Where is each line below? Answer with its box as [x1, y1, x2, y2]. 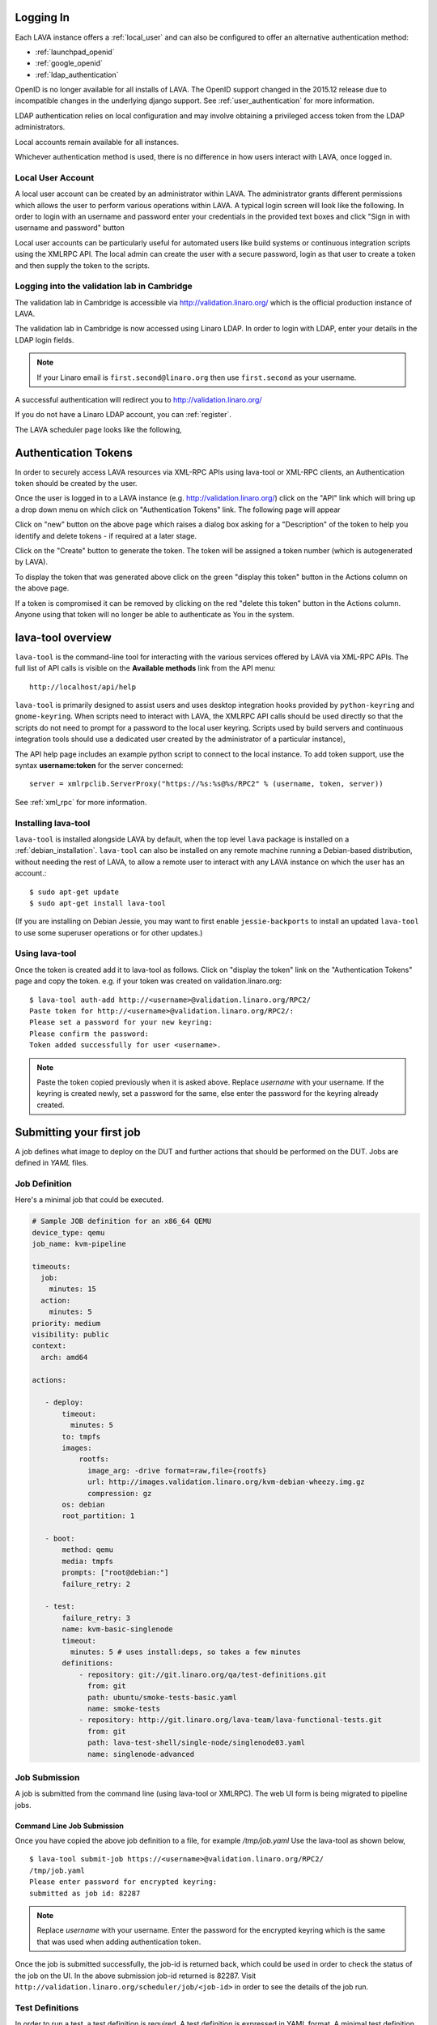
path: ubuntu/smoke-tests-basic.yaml [87, 1693, 238, 1702]
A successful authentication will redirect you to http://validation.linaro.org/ [15, 395, 262, 404]
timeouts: [32, 1262, 71, 1271]
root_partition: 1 [62, 1511, 135, 1520]
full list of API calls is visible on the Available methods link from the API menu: [15, 663, 276, 673]
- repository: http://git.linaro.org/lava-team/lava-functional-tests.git [78, 1716, 382, 1724]
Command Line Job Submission [15, 1821, 125, 1831]
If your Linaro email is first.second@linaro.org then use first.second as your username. [36, 373, 357, 382]
